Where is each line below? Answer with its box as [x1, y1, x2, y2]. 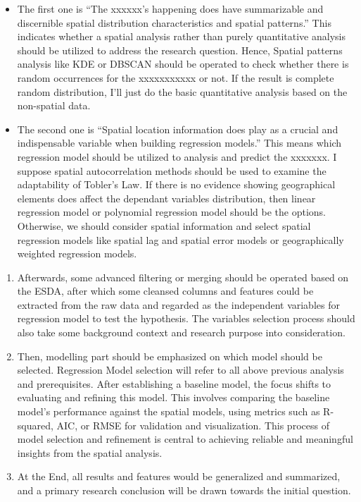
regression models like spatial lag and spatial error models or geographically [17, 232, 344, 247]
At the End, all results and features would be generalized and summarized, [17, 469, 341, 484]
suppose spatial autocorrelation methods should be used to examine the [17, 163, 327, 178]
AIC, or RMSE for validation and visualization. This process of [56, 417, 329, 432]
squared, [17, 417, 53, 432]
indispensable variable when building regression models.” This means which [17, 135, 342, 150]
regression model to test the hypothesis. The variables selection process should [17, 311, 355, 326]
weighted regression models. [17, 246, 137, 261]
